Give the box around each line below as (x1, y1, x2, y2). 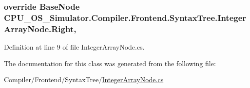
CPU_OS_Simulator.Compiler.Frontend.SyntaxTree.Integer (4, 11, 247, 23)
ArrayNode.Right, (4, 22, 77, 35)
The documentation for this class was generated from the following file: (4, 58, 216, 68)
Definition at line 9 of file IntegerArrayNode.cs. (4, 42, 145, 52)
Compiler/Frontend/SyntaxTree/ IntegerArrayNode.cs (4, 74, 164, 85)
